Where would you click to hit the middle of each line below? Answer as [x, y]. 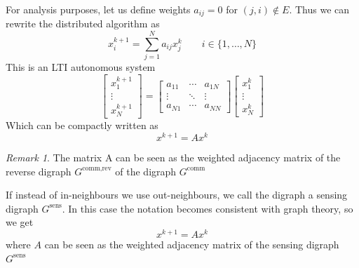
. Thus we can [319, 9]
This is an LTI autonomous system [81, 67]
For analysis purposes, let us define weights [98, 9]
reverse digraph [39, 171]
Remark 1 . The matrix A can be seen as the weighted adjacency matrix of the [173, 157]
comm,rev [97, 169]
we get [20, 222]
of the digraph [146, 171]
